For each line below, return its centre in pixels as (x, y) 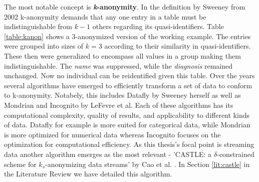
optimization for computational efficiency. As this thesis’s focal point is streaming (129, 144)
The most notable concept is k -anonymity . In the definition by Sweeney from (125, 7)
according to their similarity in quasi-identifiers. (178, 46)
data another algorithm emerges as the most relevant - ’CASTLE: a (108, 154)
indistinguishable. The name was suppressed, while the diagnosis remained (118, 65)
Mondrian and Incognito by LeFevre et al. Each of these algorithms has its (119, 105)
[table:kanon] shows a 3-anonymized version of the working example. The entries (127, 36)
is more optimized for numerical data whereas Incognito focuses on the (112, 134)
